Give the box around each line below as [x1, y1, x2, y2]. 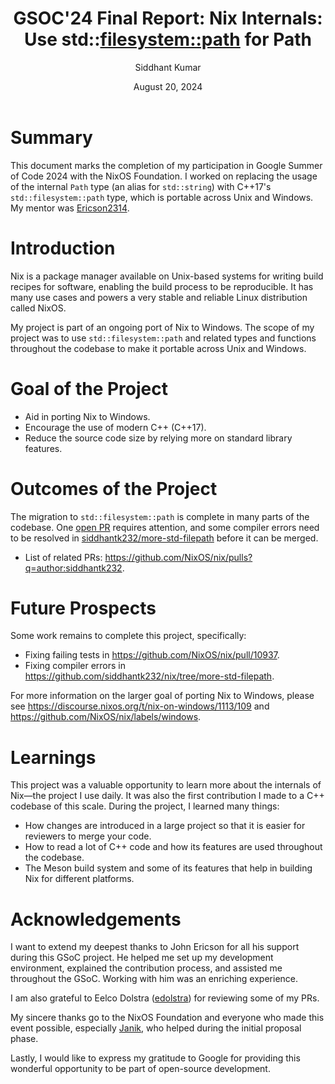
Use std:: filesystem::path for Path [23, 28, 312, 51]
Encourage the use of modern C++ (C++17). [24, 421, 207, 433]
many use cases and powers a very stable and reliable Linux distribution [10, 291, 308, 303]
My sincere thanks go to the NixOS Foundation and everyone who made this [10, 1012, 325, 1024]
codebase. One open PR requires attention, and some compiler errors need [10, 521, 320, 533]
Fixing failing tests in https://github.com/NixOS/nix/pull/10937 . [24, 649, 280, 661]
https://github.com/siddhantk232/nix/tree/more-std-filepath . [24, 670, 275, 682]
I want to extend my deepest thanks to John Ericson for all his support [10, 941, 300, 953]
